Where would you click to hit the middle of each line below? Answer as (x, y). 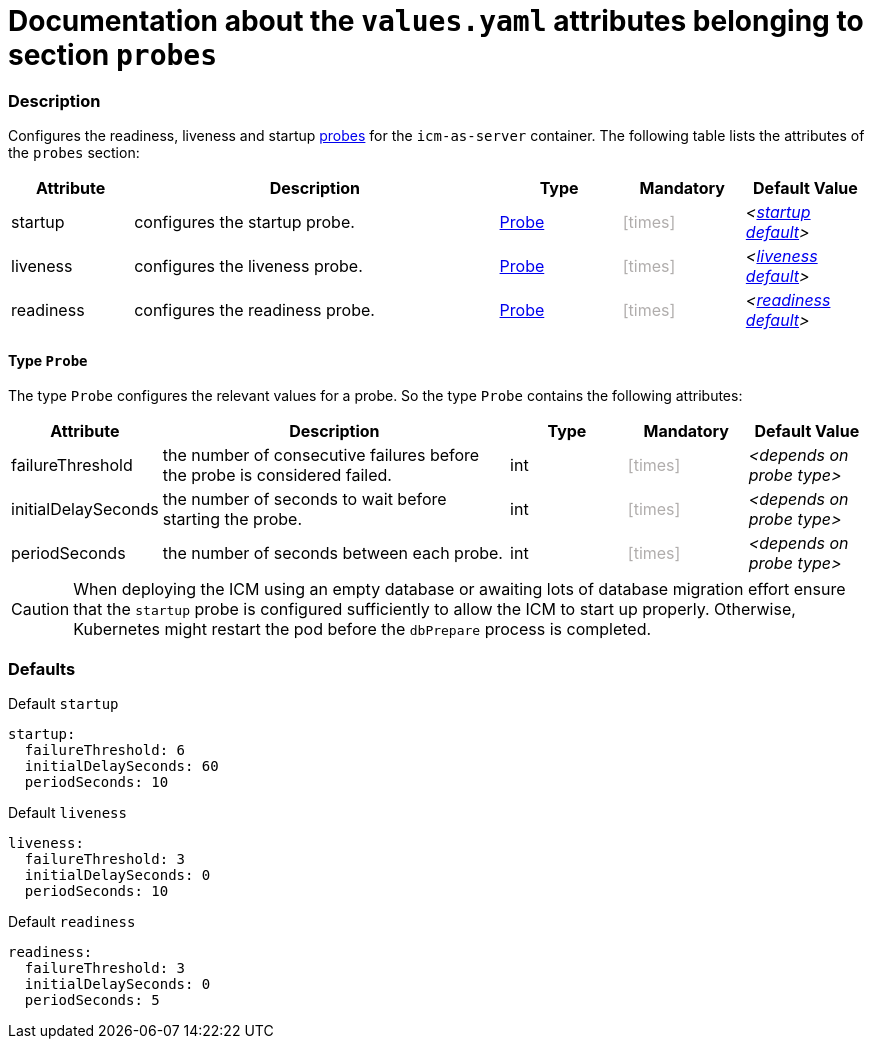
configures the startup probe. (244, 222)
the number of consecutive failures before (321, 455)
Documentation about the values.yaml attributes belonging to (436, 21)
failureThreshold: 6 (105, 750)
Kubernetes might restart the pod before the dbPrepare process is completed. (362, 629)
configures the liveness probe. (248, 266)
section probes (113, 55)
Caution (40, 609)
